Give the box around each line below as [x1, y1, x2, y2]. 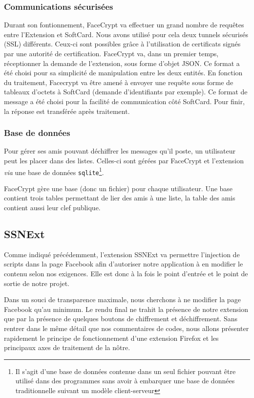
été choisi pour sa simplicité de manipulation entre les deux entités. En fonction [4, 67, 243, 78]
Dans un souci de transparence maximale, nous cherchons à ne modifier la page [4, 294, 241, 305]
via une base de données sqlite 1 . [4, 165, 104, 177]
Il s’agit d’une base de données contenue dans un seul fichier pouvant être [15, 366, 236, 376]
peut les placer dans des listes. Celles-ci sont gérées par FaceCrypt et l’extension [4, 155, 244, 165]
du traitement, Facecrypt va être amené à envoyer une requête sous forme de [4, 77, 233, 87]
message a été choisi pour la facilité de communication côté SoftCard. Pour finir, [4, 96, 245, 106]
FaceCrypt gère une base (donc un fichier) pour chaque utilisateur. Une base [4, 183, 233, 193]
